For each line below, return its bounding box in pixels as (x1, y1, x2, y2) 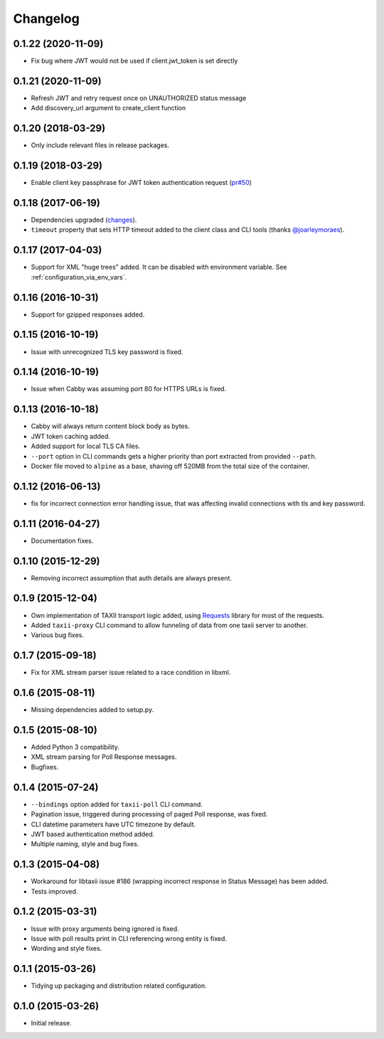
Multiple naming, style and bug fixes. (31, 840, 139, 848)
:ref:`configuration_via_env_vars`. (31, 272, 127, 281)
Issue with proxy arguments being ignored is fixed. (31, 925, 179, 933)
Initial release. (31, 1019, 72, 1028)
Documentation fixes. (31, 536, 94, 545)
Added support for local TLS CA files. (31, 442, 141, 451)
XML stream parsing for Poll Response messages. (31, 752, 177, 761)
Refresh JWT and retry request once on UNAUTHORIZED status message (31, 93, 247, 102)
